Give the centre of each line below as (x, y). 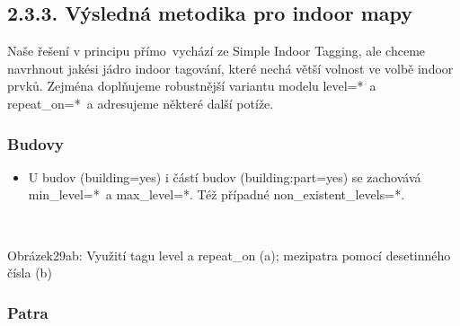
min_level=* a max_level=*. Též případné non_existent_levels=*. (217, 194)
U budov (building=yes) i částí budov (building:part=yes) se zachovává (225, 176)
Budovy (36, 143)
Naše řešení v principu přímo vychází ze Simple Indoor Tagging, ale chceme (217, 51)
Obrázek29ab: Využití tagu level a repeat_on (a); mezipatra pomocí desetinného (229, 255)
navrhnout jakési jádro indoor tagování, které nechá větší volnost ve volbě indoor (230, 68)
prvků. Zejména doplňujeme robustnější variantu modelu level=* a (192, 86)
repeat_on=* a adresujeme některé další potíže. (141, 103)
